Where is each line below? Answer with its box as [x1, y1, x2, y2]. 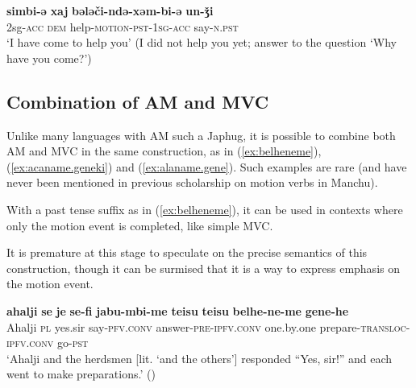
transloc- [360, 318, 410, 335]
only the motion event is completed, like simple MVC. [6, 217, 273, 233]
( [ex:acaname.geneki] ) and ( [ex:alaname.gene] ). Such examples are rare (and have [6, 158, 407, 175]
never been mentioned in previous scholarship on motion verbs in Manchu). [6, 174, 378, 191]
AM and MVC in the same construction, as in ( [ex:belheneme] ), [6, 142, 322, 159]
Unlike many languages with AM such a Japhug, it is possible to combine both [6, 126, 396, 143]
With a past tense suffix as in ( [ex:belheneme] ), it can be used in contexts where [6, 200, 403, 217]
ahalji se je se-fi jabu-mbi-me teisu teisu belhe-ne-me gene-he [6, 302, 349, 319]
